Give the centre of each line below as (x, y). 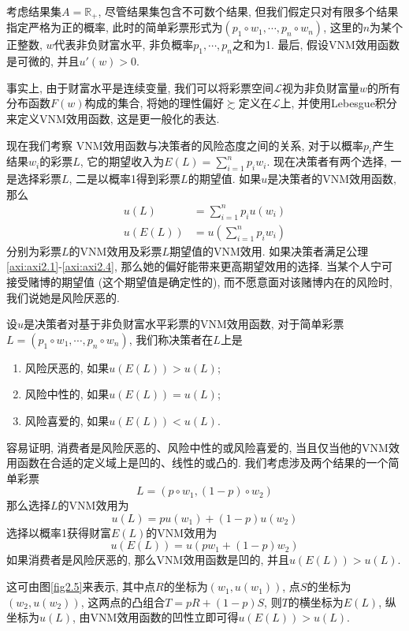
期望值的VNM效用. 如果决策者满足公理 (269, 250)
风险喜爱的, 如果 (67, 420)
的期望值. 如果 (225, 179)
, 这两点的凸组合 (123, 601)
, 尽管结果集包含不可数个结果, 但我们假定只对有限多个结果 (248, 11)
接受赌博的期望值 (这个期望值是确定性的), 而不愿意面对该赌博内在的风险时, (199, 281)
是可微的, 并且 (43, 61)
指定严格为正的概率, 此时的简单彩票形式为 (115, 27)
